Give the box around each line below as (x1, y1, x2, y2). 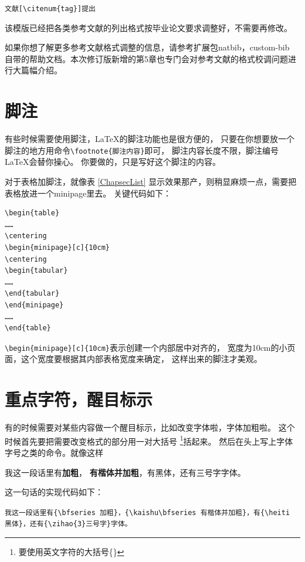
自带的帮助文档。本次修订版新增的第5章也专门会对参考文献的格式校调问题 (5, 52, 288, 65)
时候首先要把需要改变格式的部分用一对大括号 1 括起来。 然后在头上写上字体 (5, 433, 293, 447)
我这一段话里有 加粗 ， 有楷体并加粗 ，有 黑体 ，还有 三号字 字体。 (5, 466, 246, 478)
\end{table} (5, 324, 51, 333)
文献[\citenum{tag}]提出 (5, 5, 96, 13)
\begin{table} (5, 209, 60, 218)
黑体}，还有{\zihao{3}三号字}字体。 (5, 520, 132, 529)
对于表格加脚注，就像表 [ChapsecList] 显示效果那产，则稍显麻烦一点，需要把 (5, 175, 297, 187)
